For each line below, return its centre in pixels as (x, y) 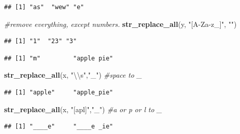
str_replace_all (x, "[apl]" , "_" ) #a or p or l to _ (83, 109)
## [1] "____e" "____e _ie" (59, 127)
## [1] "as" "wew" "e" (44, 7)
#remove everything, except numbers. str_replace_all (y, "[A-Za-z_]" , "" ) (121, 24)
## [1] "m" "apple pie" (59, 58)
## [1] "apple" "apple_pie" (59, 92)
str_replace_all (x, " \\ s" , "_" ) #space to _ (73, 75)
